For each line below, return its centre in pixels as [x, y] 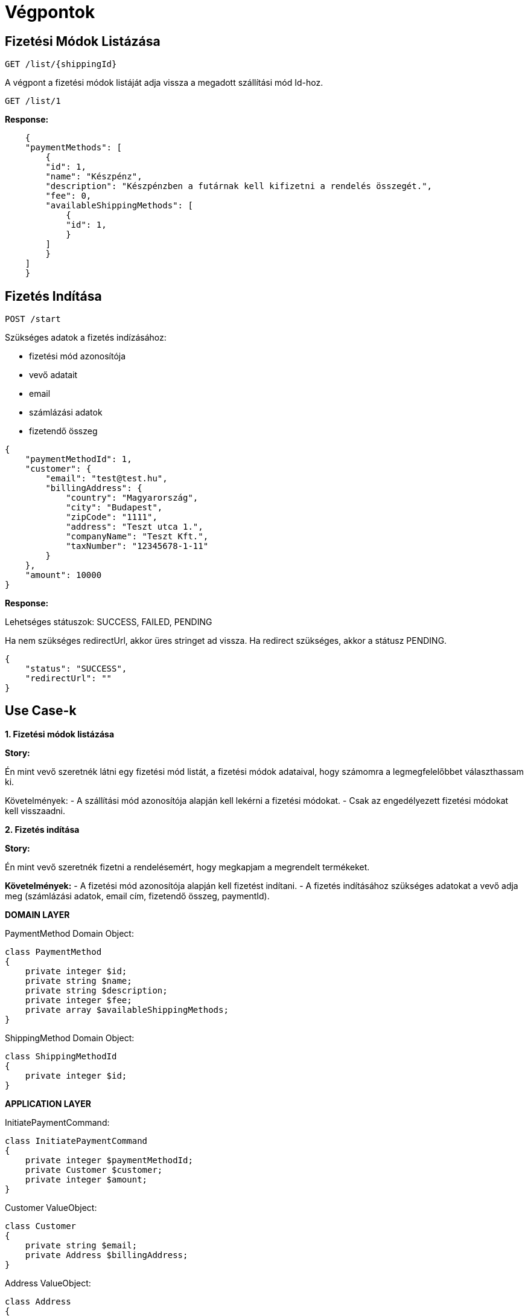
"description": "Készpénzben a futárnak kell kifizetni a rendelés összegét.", [239, 186]
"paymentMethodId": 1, [78, 459]
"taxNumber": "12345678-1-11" [137, 546]
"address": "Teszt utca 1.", [135, 527]
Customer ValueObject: [51, 1207]
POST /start [33, 319]
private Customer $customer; [94, 1170]
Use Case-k [41, 711]
